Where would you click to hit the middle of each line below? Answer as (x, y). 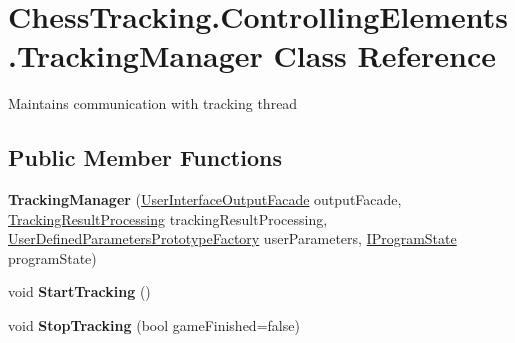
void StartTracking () (79, 291)
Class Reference (385, 55)
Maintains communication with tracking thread (153, 103)
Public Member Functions (145, 157)
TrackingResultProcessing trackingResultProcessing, (168, 218)
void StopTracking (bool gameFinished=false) (154, 325)
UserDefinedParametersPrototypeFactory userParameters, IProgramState (232, 238)
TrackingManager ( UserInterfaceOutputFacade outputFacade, (205, 199)
